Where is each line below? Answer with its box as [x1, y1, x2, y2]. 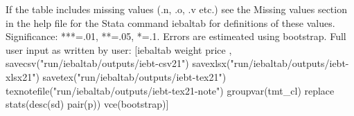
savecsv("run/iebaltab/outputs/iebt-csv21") [6, 56, 189, 70]
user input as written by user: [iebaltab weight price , [6, 42, 232, 57]
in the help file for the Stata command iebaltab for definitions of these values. [6, 15, 335, 30]
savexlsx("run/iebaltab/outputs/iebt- [192, 56, 349, 70]
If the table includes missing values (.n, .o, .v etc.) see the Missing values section [6, 2, 347, 16]
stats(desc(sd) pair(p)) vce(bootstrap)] [6, 97, 169, 111]
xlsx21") [6, 69, 39, 84]
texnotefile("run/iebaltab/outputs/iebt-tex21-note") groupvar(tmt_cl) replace [6, 83, 335, 97]
